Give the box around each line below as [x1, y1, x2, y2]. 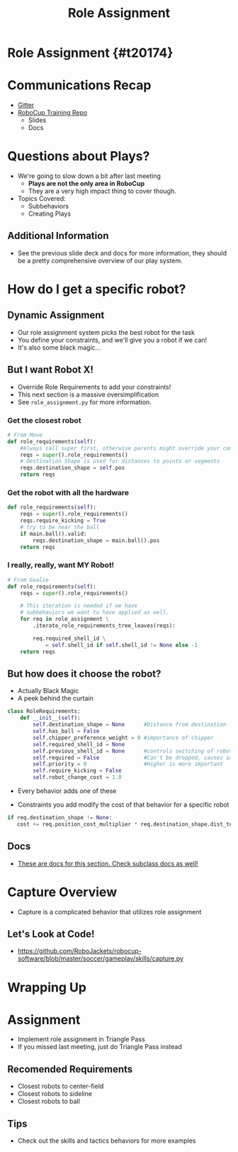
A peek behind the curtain [17, 694, 93, 703]
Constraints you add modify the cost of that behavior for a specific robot [17, 800, 229, 809]
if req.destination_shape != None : [7, 814, 113, 821]
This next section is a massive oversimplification [17, 390, 159, 399]
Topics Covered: [17, 194, 66, 203]
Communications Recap [7, 77, 152, 94]
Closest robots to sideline [17, 1090, 92, 1098]
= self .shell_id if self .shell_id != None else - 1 [45, 641, 198, 648]
